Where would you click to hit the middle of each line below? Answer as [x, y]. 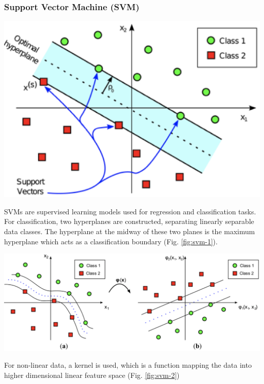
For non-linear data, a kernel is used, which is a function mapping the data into [128, 365]
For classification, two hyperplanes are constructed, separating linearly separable [129, 221]
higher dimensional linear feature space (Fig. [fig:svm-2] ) [92, 375]
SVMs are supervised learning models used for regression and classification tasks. [130, 211]
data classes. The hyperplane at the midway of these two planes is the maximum [129, 231]
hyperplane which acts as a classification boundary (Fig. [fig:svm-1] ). [111, 241]
